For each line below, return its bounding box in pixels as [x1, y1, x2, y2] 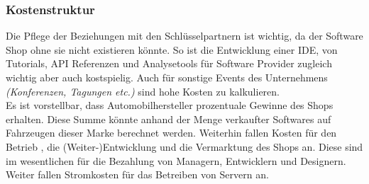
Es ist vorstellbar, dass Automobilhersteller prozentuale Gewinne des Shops [6, 98, 334, 113]
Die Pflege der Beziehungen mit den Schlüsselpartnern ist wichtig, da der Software [6, 28, 363, 43]
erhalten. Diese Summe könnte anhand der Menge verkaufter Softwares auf [6, 111, 331, 126]
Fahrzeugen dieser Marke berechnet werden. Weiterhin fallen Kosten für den [6, 125, 337, 140]
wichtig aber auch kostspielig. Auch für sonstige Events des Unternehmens [6, 70, 328, 84]
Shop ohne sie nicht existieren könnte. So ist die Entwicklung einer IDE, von [6, 42, 338, 57]
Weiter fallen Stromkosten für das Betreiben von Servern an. [6, 167, 269, 182]
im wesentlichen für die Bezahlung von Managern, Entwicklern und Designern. [6, 153, 346, 168]
